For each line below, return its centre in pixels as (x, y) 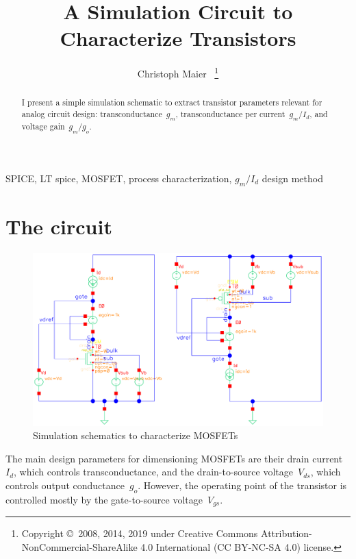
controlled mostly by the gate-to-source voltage (104, 499)
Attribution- (287, 533)
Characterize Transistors (178, 38)
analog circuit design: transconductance (92, 114)
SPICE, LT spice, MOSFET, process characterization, (119, 178)
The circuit (59, 226)
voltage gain (43, 126)
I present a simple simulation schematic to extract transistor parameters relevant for (172, 102)
